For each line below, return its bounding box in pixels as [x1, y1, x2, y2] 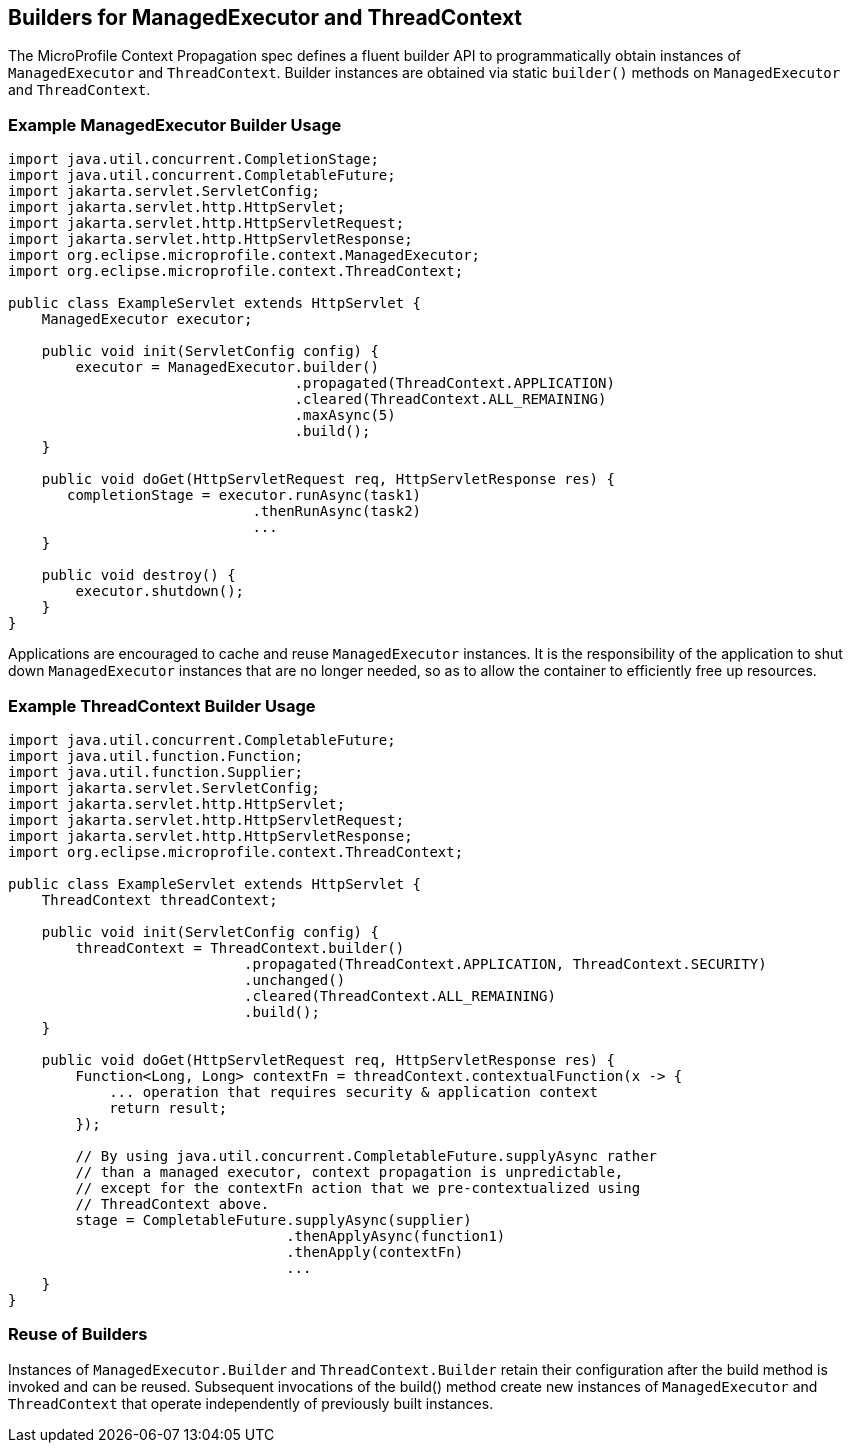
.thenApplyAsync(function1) [286, 1227, 506, 1244]
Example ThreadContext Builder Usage [8, 695, 316, 716]
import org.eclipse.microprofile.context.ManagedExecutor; [8, 247, 481, 264]
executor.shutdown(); [75, 583, 245, 600]
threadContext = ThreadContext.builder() [75, 939, 405, 956]
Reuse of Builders [8, 1324, 148, 1345]
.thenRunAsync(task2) [252, 503, 422, 520]
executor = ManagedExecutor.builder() [75, 359, 379, 376]
